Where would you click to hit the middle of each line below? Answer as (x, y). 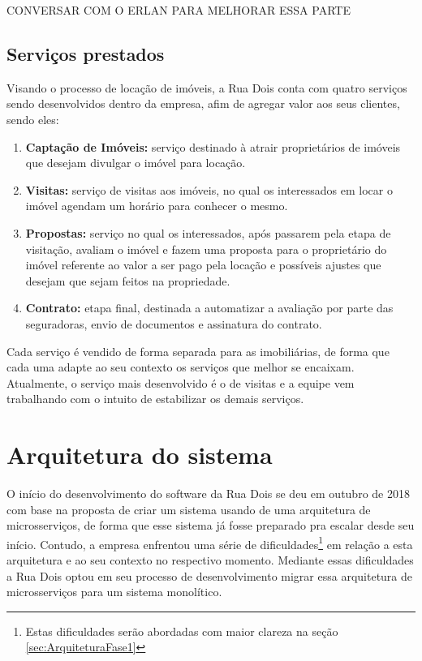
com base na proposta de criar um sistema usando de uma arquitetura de (189, 509)
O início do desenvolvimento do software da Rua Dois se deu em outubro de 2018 (208, 494)
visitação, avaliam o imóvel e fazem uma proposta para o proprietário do (206, 249)
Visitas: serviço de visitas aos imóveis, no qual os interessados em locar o (209, 189)
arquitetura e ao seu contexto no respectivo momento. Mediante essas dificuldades (210, 560)
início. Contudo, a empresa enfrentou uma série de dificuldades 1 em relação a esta (210, 543)
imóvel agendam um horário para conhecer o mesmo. (157, 206)
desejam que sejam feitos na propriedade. (128, 280)
